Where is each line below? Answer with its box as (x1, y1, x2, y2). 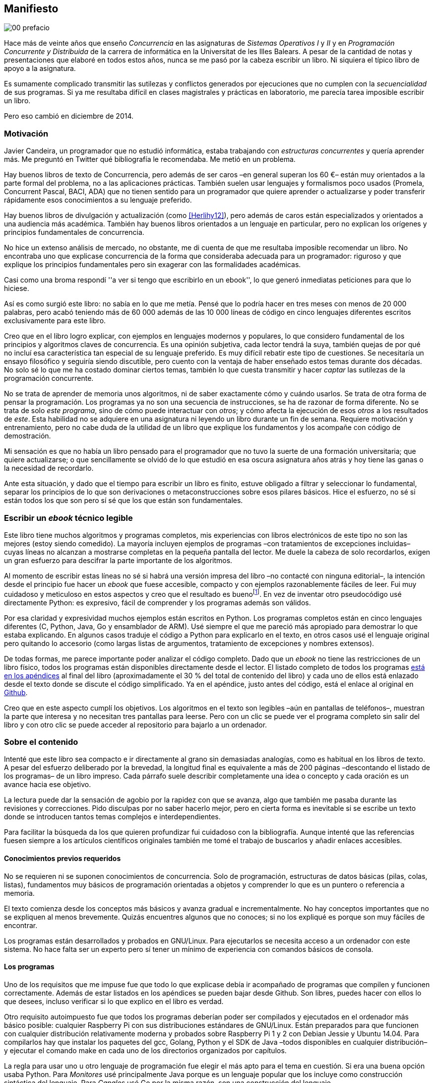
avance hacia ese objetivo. (4, 780, 91, 789)
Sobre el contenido (4, 736, 78, 747)
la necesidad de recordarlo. (4, 464, 94, 473)
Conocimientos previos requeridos (4, 854, 121, 863)
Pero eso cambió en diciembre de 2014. (4, 112, 134, 121)
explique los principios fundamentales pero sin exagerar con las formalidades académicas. (4, 260, 301, 269)
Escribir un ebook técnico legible (4, 512, 133, 523)
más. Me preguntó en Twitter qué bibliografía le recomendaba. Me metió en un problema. (4, 155, 296, 164)
